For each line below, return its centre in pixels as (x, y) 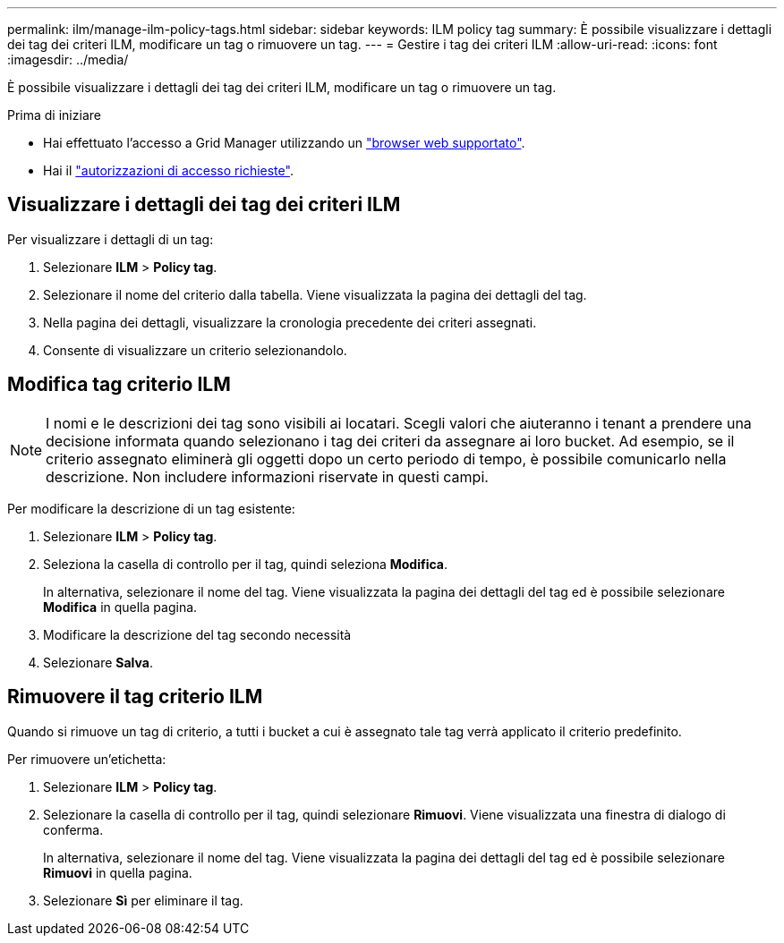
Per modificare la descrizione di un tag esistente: (151, 508)
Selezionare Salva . (98, 662)
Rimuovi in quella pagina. (118, 872)
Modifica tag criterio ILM (119, 385)
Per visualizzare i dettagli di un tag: (111, 239)
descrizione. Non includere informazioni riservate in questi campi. (267, 476)
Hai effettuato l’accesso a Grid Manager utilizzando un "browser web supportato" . (284, 143)
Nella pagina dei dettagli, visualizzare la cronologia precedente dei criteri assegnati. (290, 322)
